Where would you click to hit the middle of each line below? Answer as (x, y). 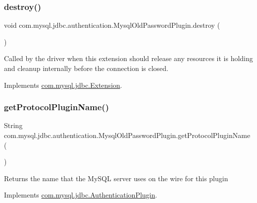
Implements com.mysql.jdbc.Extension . (63, 85)
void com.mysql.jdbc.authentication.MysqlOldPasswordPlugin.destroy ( (112, 25)
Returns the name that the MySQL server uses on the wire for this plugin (116, 178)
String (13, 125)
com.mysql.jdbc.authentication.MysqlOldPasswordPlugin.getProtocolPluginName (127, 135)
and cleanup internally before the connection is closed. (86, 68)
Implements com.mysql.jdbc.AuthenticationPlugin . (81, 195)
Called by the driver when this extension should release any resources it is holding (128, 58)
